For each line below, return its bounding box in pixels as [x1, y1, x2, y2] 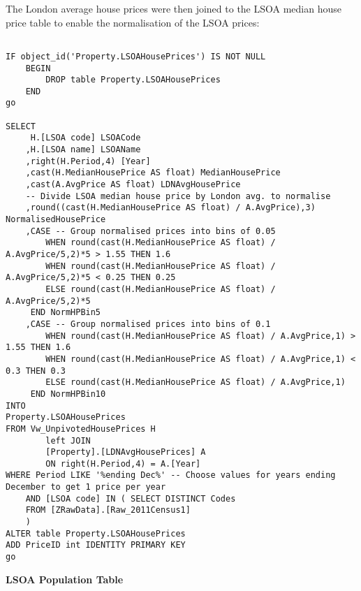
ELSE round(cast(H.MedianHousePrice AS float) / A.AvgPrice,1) [45, 377, 346, 388]
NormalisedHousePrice [6, 214, 106, 225]
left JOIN [45, 435, 91, 446]
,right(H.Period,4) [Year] [25, 156, 151, 166]
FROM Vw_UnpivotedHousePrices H [6, 423, 156, 434]
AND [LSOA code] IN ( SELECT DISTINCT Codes [25, 493, 236, 504]
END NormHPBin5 [30, 307, 101, 318]
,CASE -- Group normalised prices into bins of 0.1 [25, 319, 271, 329]
